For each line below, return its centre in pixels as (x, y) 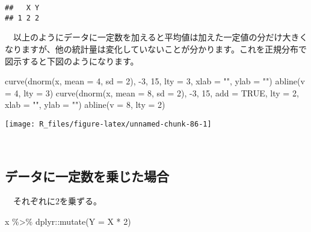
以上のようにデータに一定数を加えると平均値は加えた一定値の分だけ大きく (160, 37)
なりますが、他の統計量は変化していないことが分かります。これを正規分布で (156, 49)
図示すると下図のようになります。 (72, 61)
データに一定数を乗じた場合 (87, 176)
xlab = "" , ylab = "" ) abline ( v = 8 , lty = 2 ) (85, 105)
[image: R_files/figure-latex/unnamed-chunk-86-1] (108, 124)
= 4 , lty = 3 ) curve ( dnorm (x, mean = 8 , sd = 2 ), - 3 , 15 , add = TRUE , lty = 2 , (152, 92)
